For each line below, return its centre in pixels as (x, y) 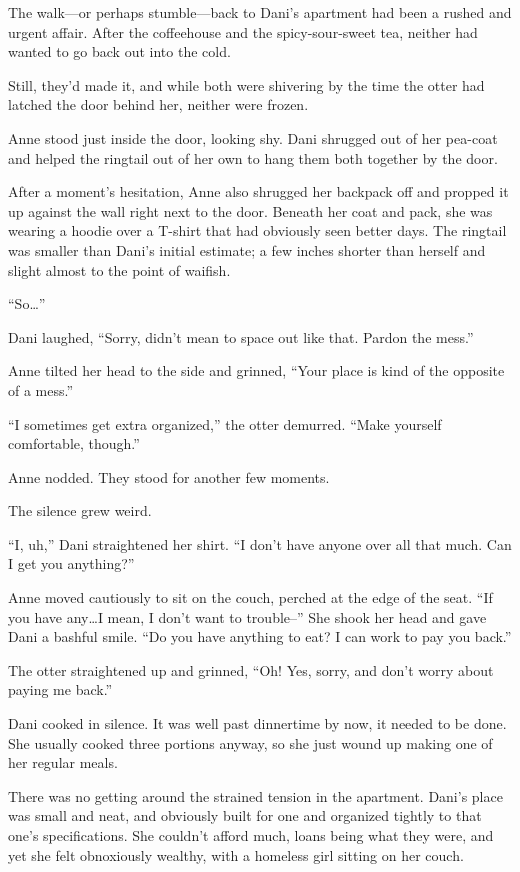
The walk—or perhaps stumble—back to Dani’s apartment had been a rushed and (260, 12)
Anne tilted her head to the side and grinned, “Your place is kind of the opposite (256, 370)
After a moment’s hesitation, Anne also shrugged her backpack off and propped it (258, 191)
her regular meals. (63, 762)
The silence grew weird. (80, 510)
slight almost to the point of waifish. (119, 269)
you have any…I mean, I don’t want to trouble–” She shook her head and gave (247, 616)
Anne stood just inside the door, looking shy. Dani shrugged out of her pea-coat (253, 137)
